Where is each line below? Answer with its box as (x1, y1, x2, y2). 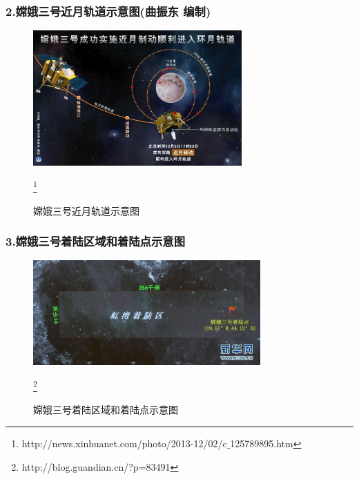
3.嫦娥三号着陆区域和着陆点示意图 (6, 233, 186, 250)
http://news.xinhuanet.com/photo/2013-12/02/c (21, 436, 227, 450)
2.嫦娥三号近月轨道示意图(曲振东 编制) (6, 2, 211, 19)
